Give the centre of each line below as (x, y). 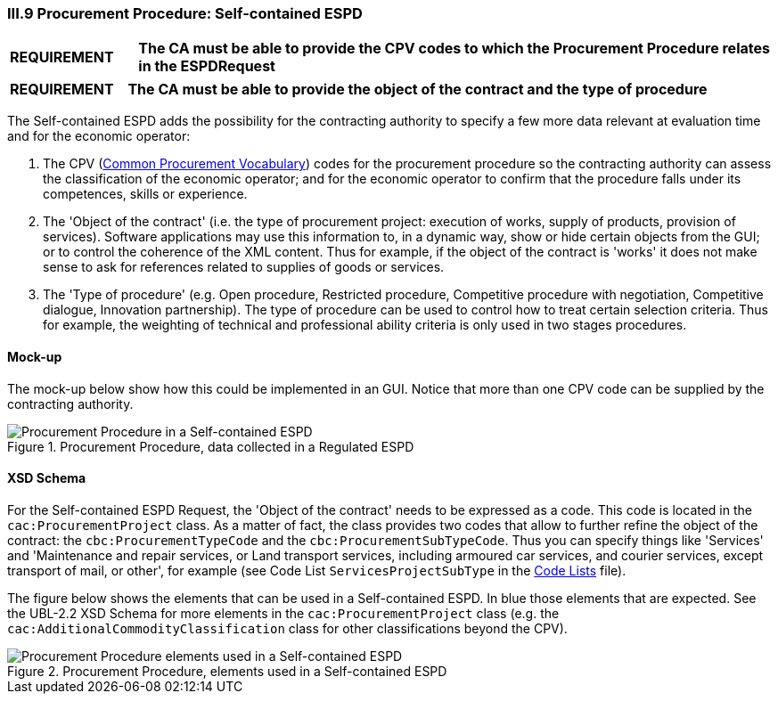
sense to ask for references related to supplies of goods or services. (244, 267)
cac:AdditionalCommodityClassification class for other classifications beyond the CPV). (287, 628)
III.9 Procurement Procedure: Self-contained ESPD (185, 13)
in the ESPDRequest (207, 66)
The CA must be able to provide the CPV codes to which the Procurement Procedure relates (454, 49)
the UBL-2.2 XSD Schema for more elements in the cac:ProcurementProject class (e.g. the (283, 613)
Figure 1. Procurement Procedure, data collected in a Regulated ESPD (211, 446)
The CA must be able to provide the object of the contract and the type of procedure (418, 90)
